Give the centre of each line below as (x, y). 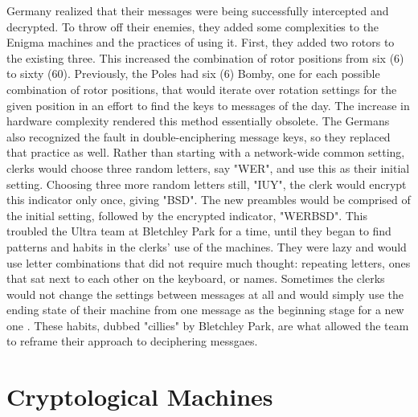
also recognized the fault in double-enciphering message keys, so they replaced (199, 136)
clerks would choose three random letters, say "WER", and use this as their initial (208, 168)
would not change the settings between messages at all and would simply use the (205, 294)
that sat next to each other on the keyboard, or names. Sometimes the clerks (196, 278)
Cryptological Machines (140, 397)
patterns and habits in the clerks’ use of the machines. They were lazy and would (207, 246)
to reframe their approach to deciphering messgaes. (132, 341)
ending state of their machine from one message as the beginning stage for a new (205, 310)
